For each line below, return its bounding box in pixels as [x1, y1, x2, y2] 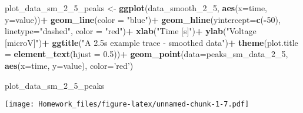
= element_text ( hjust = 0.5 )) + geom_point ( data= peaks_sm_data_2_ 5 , [5, 48, 288, 60]
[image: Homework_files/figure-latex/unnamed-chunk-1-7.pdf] [5, 100, 249, 109]
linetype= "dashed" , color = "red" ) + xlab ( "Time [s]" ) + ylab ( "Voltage [5, 25, 257, 37]
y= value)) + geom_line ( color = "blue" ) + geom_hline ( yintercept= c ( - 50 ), [5, 13, 281, 25]
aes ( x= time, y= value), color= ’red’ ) [5, 59, 134, 71]
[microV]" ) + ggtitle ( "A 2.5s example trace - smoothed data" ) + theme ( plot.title [5, 36, 298, 48]
